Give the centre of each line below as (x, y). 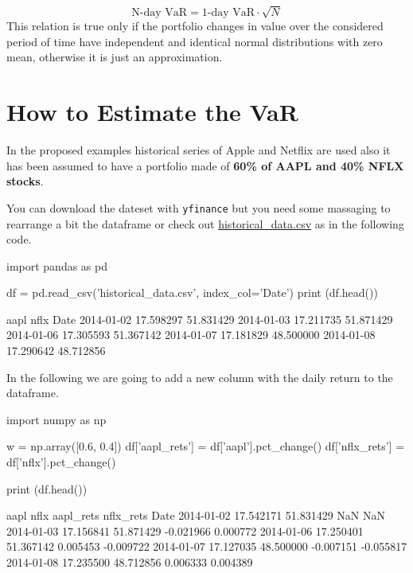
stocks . (25, 181)
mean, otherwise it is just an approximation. (115, 57)
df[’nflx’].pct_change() (61, 462)
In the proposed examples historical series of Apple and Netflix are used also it (199, 150)
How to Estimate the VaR (152, 112)
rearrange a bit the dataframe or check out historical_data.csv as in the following (205, 223)
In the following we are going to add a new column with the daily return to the (200, 377)
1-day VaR (228, 13)
